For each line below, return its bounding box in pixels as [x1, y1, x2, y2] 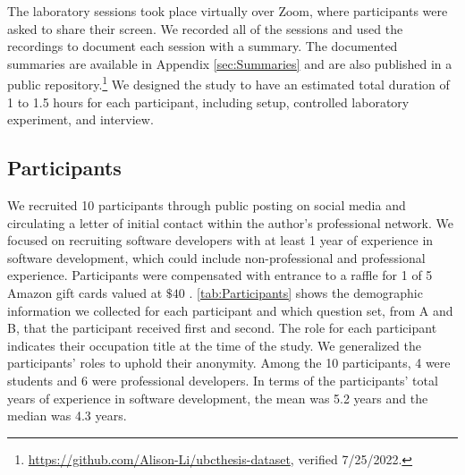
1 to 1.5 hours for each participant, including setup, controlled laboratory [7, 92, 410, 111]
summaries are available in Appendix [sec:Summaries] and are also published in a [7, 54, 452, 72]
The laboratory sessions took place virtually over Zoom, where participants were [7, 2, 448, 20]
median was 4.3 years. [7, 406, 127, 425]
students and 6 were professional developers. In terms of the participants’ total [7, 370, 438, 389]
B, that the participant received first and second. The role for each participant [7, 318, 437, 337]
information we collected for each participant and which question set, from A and [7, 301, 453, 319]
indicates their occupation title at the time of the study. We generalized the [7, 335, 422, 354]
